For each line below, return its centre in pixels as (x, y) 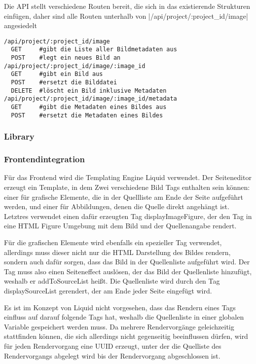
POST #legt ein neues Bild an (66, 58)
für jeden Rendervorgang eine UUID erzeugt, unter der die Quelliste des (113, 346)
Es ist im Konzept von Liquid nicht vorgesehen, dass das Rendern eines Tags (120, 307)
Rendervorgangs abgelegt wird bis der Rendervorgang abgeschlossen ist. (112, 355)
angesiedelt (20, 25)
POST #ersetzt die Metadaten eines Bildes (87, 115)
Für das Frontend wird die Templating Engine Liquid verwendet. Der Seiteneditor (128, 177)
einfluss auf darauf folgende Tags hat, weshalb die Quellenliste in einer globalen (124, 317)
